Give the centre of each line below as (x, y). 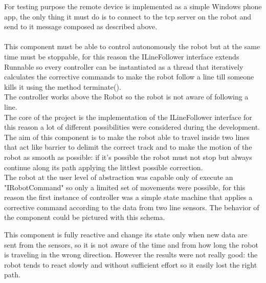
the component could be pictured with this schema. (85, 217)
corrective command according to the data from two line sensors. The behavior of (132, 207)
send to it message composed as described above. (81, 26)
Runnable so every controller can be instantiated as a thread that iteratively (124, 66)
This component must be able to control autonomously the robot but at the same (132, 46)
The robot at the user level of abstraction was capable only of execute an (119, 177)
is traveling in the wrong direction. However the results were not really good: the (131, 255)
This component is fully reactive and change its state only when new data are (126, 235)
